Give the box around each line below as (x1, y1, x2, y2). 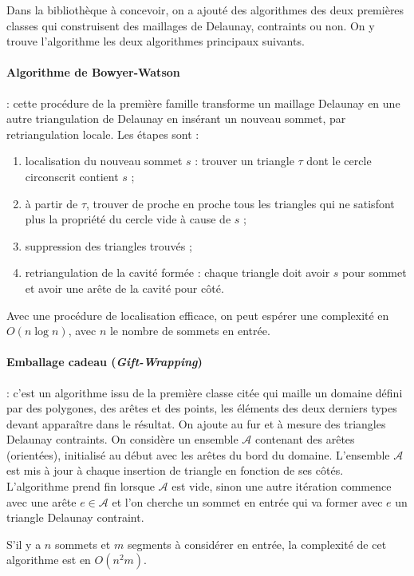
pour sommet (342, 264, 407, 281)
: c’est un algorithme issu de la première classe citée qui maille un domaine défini (6, 384, 403, 400)
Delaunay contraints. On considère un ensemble (6, 431, 239, 448)
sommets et (54, 535, 111, 552)
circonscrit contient (25, 168, 119, 184)
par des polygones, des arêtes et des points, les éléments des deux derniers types (6, 400, 397, 416)
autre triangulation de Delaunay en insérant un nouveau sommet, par (6, 110, 346, 127)
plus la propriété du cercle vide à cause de (25, 211, 231, 227)
